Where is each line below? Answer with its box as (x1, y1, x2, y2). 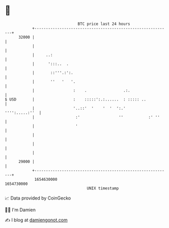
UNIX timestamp (87, 185, 119, 191)
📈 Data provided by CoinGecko (5, 195, 71, 201)
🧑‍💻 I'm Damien (5, 207, 36, 213)
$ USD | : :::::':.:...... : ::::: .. (5, 96, 146, 102)
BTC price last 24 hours (77, 21, 130, 26)
